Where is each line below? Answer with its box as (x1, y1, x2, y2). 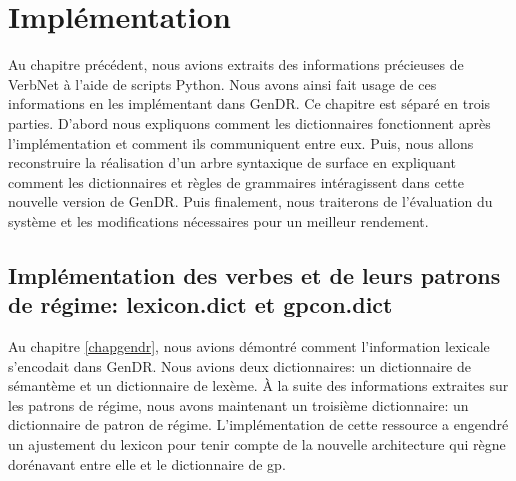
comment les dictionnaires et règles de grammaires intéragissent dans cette (8, 171, 465, 192)
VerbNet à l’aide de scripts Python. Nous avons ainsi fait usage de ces (8, 73, 437, 94)
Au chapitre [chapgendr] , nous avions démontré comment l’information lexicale (8, 336, 490, 357)
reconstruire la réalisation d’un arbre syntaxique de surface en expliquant (8, 152, 456, 173)
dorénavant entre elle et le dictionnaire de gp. (8, 453, 286, 474)
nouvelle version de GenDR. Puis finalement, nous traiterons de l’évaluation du (8, 191, 493, 212)
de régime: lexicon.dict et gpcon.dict (8, 289, 393, 320)
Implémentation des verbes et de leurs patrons (8, 259, 501, 290)
